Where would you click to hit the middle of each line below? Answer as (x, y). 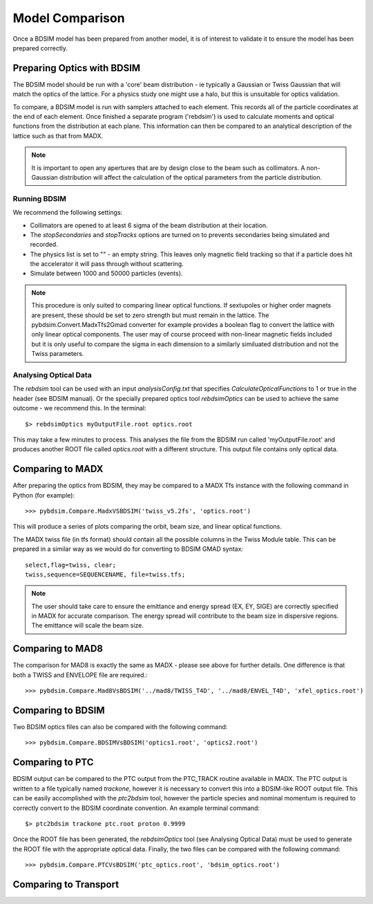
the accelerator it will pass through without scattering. (107, 264)
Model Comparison (69, 18)
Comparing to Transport (66, 884)
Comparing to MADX (58, 469)
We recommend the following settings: (68, 213)
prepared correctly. (40, 48)
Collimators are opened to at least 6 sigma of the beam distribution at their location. (149, 225)
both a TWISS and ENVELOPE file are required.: (80, 675)
